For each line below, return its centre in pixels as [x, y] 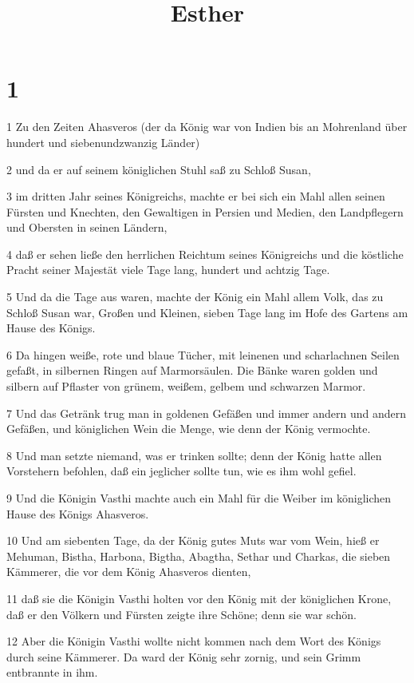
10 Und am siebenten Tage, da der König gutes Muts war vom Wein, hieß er [193, 540]
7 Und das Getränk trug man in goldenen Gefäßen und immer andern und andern [207, 413]
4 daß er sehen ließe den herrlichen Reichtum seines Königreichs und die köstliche [205, 254]
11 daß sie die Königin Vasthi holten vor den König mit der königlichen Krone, [199, 598]
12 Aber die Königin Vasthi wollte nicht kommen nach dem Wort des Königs [194, 641]
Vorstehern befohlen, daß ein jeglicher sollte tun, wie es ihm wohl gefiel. [181, 471]
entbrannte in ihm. [52, 672]
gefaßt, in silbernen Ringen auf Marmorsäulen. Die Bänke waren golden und [192, 370]
